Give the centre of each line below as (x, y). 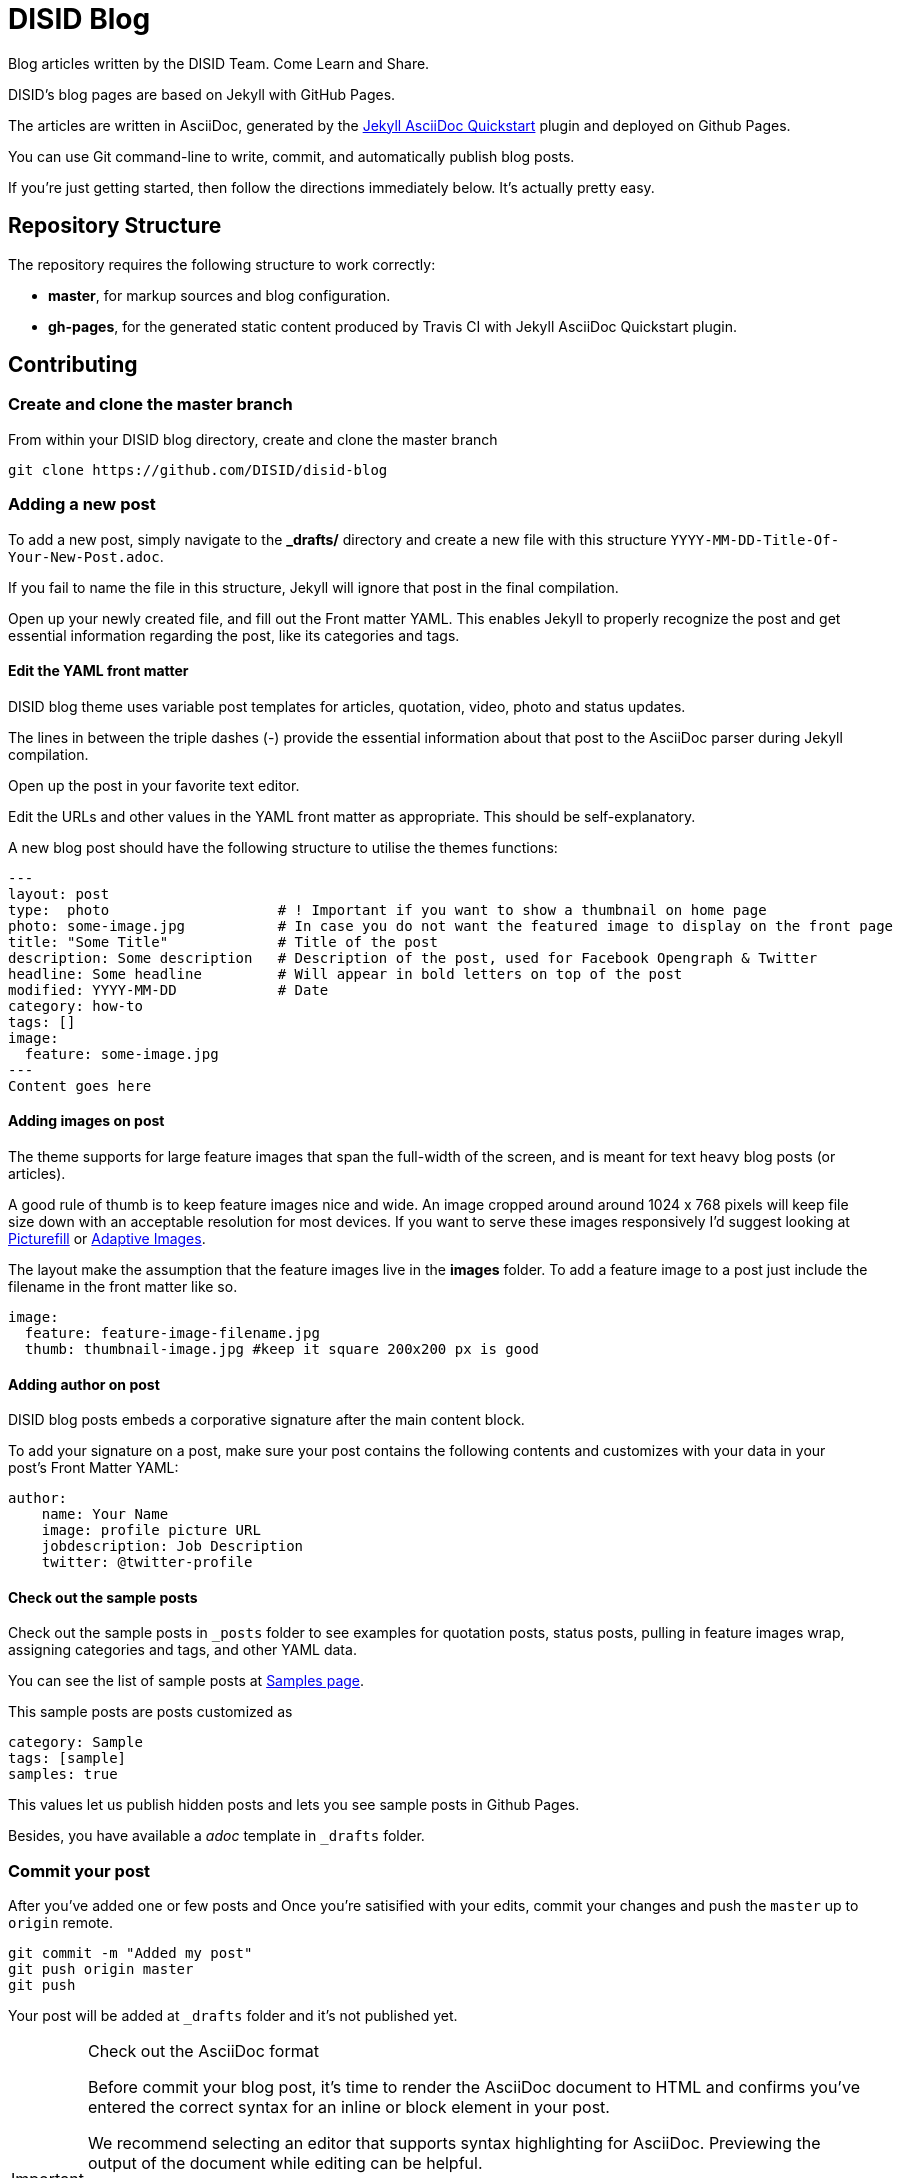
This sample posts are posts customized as (150, 1712)
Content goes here (80, 1085)
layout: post (59, 893)
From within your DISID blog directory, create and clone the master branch (253, 439)
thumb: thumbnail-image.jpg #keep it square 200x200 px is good (282, 1349)
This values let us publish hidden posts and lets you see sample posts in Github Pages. (294, 1805)
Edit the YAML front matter (98, 671)
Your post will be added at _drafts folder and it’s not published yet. (233, 2016)
